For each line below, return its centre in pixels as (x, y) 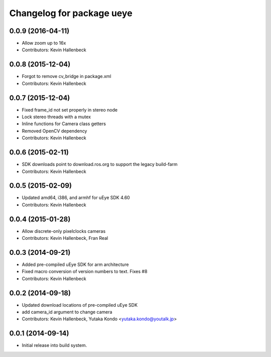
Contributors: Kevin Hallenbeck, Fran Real (65, 238)
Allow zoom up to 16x (44, 43)
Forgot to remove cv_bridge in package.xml (66, 76)
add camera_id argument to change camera (67, 312)
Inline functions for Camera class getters (64, 124)
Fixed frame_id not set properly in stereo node (70, 110)
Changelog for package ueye (71, 13)
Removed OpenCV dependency (54, 131)
